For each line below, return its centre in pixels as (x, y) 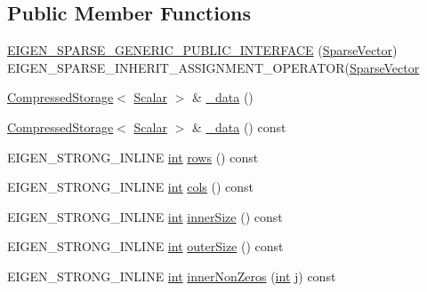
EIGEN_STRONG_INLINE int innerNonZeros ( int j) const (172, 276)
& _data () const (239, 126)
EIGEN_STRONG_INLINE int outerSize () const (145, 246)
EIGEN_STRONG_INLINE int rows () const (133, 157)
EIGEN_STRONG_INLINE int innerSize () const (145, 216)
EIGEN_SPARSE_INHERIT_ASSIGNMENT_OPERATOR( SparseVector (213, 67)
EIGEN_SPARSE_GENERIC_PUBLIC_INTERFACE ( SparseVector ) (202, 50)
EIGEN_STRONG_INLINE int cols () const (131, 187)
